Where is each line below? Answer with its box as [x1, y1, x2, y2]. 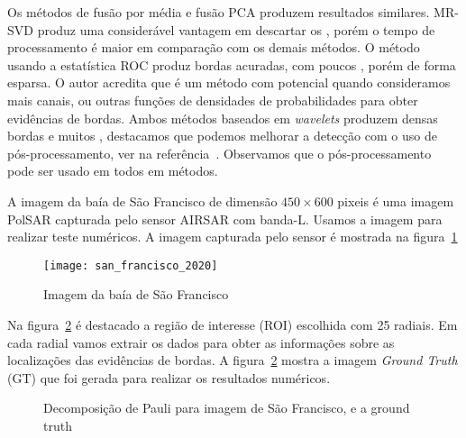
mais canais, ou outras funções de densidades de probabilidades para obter [7, 90, 418, 109]
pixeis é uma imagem [337, 191, 454, 210]
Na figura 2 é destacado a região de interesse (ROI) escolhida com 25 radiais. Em [7, 315, 458, 333]
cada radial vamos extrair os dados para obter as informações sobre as [7, 333, 395, 351]
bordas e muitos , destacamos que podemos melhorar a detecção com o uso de [7, 126, 437, 145]
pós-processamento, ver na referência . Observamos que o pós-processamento [7, 143, 432, 162]
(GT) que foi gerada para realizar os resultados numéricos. [7, 368, 331, 387]
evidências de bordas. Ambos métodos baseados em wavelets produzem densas [7, 108, 438, 127]
